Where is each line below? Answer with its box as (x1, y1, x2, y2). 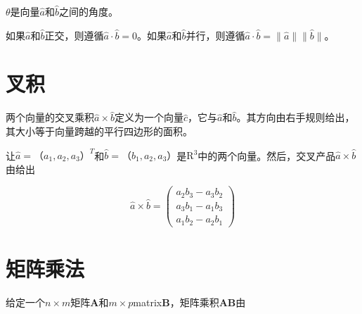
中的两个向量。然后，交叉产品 (198, 148, 336, 162)
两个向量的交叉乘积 (6, 110, 94, 125)
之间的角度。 (59, 4, 118, 18)
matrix (133, 294, 162, 309)
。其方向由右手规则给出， (236, 110, 355, 125)
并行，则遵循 (186, 27, 245, 42)
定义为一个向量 (114, 110, 183, 125)
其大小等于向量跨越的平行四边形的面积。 (6, 123, 193, 138)
